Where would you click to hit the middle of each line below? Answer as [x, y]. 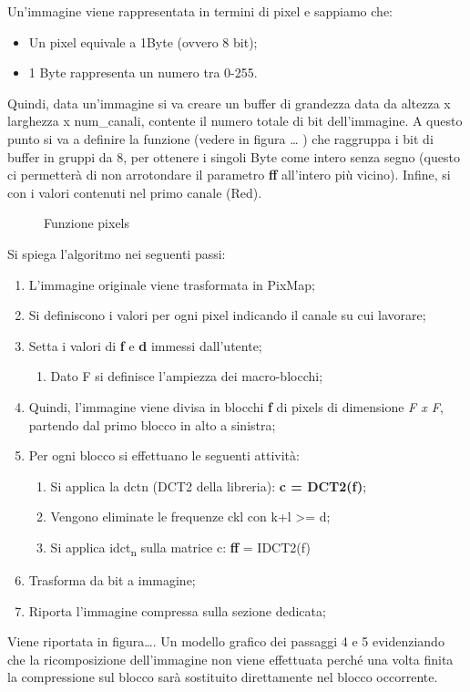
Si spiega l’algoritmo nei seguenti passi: [117, 253]
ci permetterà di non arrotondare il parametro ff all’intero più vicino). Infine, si [229, 175]
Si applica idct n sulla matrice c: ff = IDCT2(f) [180, 548]
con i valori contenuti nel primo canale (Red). [135, 192]
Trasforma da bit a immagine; [112, 580]
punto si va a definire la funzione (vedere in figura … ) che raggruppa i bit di [220, 138]
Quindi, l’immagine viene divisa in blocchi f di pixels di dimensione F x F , [236, 406]
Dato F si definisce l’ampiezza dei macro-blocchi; [187, 376]
